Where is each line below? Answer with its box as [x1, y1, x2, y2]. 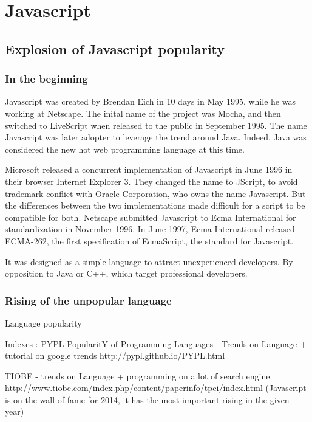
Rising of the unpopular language [5, 292, 172, 308]
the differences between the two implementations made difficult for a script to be [5, 199, 305, 212]
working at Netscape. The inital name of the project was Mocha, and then [5, 106, 281, 119]
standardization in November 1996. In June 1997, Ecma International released [5, 223, 295, 235]
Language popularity [5, 316, 82, 329]
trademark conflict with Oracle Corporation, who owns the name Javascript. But [5, 187, 306, 199]
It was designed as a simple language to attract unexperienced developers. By [5, 255, 293, 268]
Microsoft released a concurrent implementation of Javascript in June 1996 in [5, 163, 293, 176]
